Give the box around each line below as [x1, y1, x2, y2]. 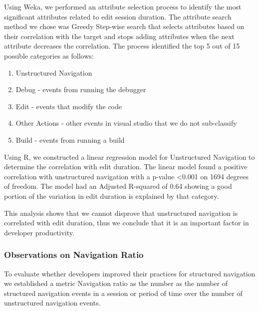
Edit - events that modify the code [15, 101, 122, 111]
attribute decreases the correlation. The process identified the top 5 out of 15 [4, 41, 240, 51]
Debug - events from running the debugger [15, 84, 146, 95]
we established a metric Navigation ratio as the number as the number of [4, 278, 228, 288]
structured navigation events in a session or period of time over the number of [4, 287, 243, 298]
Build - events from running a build [15, 134, 125, 145]
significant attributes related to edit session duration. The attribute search [4, 11, 232, 22]
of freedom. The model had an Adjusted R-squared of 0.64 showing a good [4, 181, 232, 191]
